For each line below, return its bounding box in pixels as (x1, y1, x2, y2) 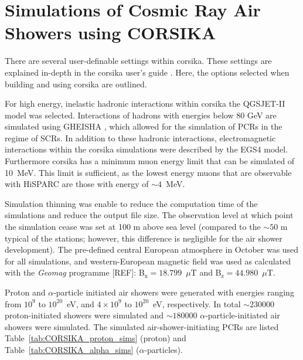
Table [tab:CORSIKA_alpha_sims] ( (5, 343, 139, 355)
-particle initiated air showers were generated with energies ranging (53, 286, 294, 298)
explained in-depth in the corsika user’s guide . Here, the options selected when (5, 66, 290, 78)
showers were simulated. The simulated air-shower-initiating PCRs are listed (5, 320, 279, 332)
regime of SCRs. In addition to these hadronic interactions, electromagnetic (5, 131, 276, 144)
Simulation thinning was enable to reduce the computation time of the (5, 197, 258, 209)
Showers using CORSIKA (5, 21, 216, 45)
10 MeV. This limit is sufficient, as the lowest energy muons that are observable (5, 166, 292, 178)
